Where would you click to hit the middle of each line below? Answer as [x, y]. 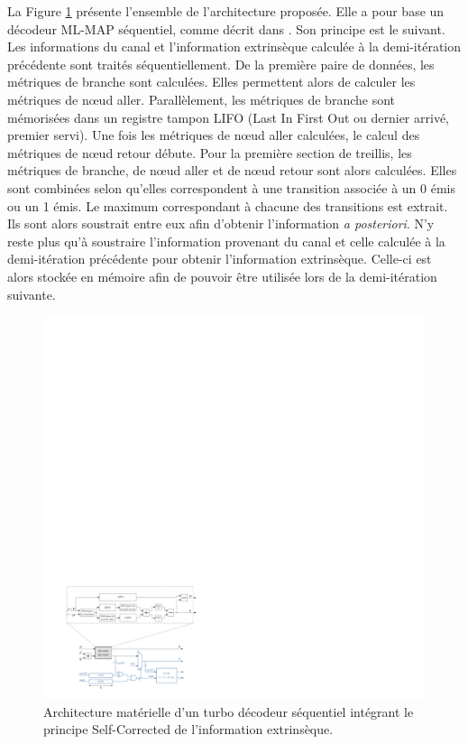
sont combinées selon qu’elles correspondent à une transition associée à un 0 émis [231, 187]
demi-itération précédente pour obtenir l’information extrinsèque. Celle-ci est [220, 259]
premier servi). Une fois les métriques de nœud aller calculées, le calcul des [214, 135]
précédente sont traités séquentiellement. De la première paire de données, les [221, 64]
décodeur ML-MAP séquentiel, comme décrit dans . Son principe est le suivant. [226, 28]
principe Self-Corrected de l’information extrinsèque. [188, 729]
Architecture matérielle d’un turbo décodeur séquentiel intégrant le [229, 711]
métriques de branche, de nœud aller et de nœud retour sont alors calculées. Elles [232, 170]
